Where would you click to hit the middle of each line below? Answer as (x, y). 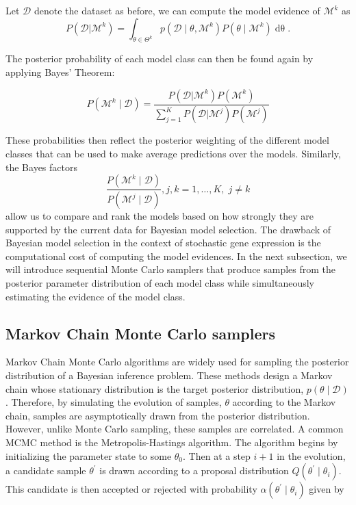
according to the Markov (284, 402)
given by (327, 489)
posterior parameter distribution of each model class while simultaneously (160, 283)
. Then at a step (217, 455)
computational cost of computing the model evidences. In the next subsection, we (176, 256)
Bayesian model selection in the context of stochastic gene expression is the (163, 243)
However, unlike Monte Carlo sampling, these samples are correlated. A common (175, 429)
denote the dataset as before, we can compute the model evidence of (177, 10)
